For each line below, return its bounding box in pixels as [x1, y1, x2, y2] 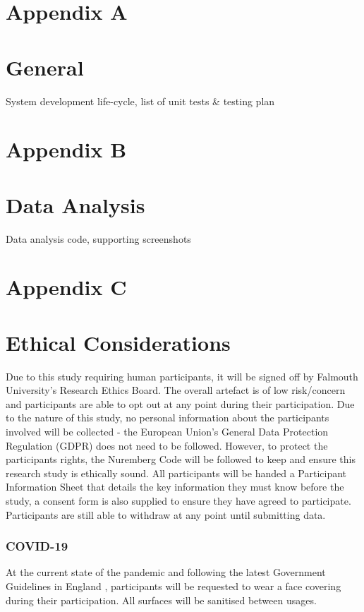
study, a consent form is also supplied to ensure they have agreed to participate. [6, 493, 351, 508]
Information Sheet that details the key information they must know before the [6, 479, 344, 494]
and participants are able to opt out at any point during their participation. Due [6, 396, 355, 411]
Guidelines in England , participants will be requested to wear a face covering [6, 579, 341, 594]
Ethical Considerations [6, 328, 231, 356]
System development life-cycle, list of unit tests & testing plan [6, 93, 275, 108]
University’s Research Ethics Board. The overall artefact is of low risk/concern [6, 383, 346, 397]
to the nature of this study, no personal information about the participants [6, 410, 329, 425]
